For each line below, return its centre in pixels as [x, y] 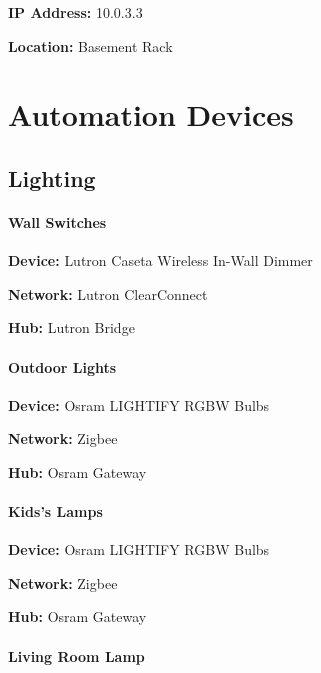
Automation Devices [151, 114]
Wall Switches [57, 221]
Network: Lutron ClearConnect [108, 293]
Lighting [52, 177]
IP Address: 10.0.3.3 [75, 12]
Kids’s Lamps [55, 511]
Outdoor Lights [62, 366]
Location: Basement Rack [90, 45]
